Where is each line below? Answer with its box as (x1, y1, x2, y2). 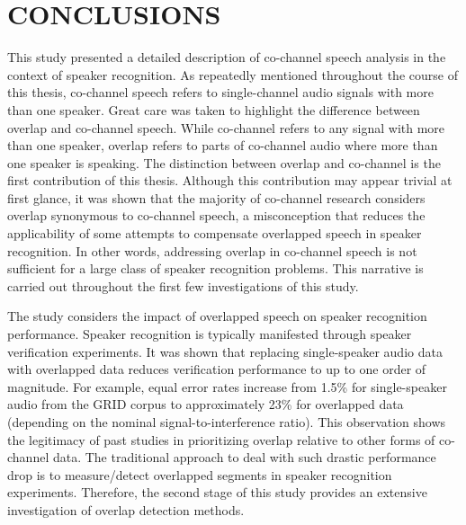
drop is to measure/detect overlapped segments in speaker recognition (7, 465, 392, 484)
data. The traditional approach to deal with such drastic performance (52, 448, 436, 467)
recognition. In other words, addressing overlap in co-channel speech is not (7, 241, 417, 260)
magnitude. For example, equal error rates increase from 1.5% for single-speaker (7, 377, 447, 396)
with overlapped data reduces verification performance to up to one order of (7, 360, 426, 378)
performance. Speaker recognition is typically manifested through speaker (7, 325, 412, 343)
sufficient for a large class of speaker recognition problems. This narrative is (7, 259, 424, 278)
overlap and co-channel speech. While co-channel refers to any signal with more (7, 118, 445, 137)
